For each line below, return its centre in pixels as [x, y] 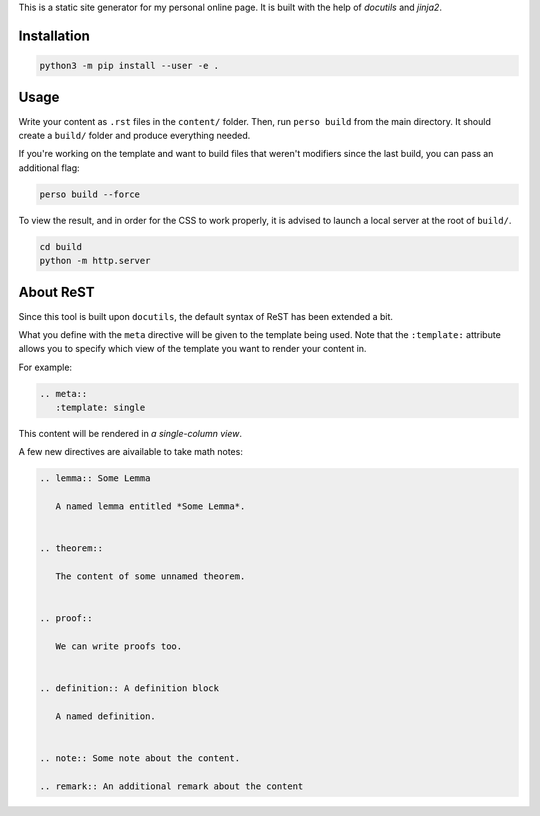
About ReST [56, 292]
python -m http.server [95, 261]
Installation [54, 35]
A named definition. [106, 716]
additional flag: [49, 167]
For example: [45, 367]
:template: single [100, 408]
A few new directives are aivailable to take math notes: [131, 452]
